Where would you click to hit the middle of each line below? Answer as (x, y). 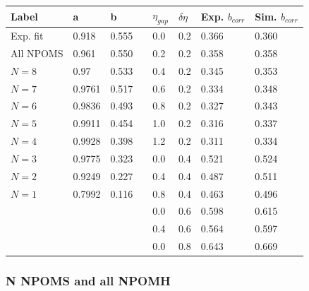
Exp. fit (27, 36)
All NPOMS (37, 53)
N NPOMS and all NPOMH (88, 281)
